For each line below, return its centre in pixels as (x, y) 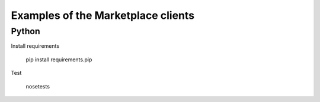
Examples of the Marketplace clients (103, 15)
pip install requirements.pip (59, 60)
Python (26, 31)
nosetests (38, 86)
